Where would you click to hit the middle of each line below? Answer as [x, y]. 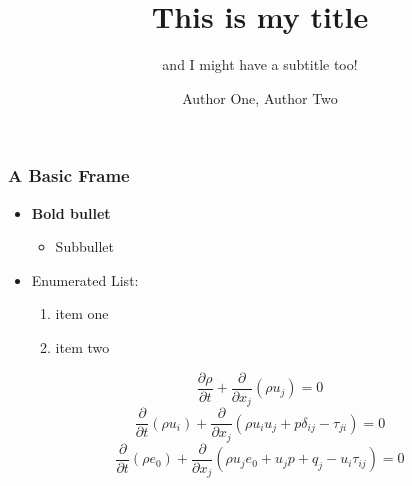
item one [82, 313]
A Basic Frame [69, 175]
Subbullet [84, 246]
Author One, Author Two [260, 97]
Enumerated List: [85, 279]
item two [82, 346]
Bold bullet [71, 212]
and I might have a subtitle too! [260, 64]
